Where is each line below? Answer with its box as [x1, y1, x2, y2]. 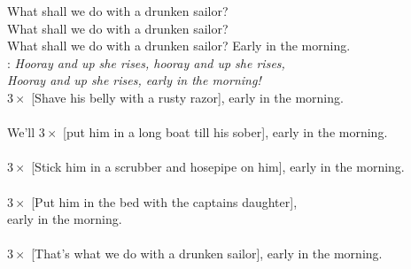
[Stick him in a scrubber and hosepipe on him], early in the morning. [31, 158, 405, 176]
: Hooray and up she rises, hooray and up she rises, [7, 53, 285, 72]
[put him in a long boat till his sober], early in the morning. [63, 123, 388, 142]
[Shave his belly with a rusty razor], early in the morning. [31, 88, 344, 106]
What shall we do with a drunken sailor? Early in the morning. [7, 36, 351, 55]
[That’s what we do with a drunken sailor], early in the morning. [31, 244, 383, 263]
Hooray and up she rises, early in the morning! [7, 71, 261, 89]
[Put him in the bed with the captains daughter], [31, 192, 298, 211]
